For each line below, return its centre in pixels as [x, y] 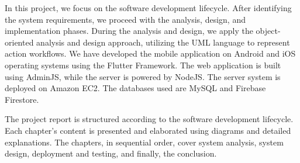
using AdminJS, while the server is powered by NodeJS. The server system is [143, 76]
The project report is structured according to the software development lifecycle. [149, 119]
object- [268, 31]
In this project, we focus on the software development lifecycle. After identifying [148, 8]
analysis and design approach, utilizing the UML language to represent [163, 42]
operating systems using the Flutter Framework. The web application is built [143, 65]
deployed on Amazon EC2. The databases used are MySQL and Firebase [135, 88]
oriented [19, 42]
